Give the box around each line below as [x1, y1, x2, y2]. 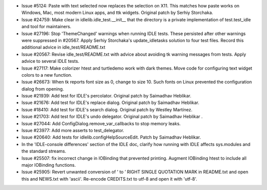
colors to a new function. [21, 72, 73, 78]
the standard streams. [21, 148, 66, 154]
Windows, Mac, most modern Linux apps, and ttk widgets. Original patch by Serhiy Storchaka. [21, 10, 214, 16]
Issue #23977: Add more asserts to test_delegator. [21, 128, 125, 134]
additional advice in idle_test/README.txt [21, 45, 106, 50]
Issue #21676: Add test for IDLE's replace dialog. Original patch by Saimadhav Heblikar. [21, 99, 200, 106]
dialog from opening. [21, 86, 64, 92]
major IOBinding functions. [21, 162, 76, 168]
